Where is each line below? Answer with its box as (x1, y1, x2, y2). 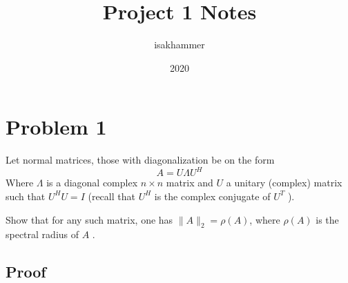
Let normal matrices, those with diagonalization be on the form (6, 153, 275, 167)
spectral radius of (6, 227, 79, 242)
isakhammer (154, 37, 205, 52)
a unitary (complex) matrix (226, 175, 342, 190)
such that (6, 188, 46, 203)
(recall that (88, 188, 135, 203)
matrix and (166, 175, 213, 190)
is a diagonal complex (46, 175, 138, 190)
